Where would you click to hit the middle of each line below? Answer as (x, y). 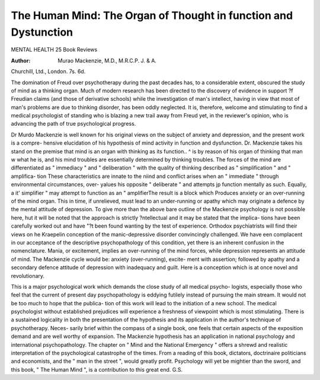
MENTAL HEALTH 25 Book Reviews (54, 50)
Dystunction (42, 32)
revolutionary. (28, 276)
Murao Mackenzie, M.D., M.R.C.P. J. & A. (107, 60)
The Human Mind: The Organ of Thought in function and (152, 15)
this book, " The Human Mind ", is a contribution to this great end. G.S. (97, 369)
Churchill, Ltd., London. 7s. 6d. (48, 72)
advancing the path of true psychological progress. (73, 124)
